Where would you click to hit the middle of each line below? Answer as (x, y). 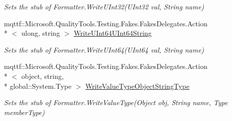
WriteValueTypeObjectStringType (137, 86)
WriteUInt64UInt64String (113, 33)
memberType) (24, 112)
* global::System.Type (38, 86)
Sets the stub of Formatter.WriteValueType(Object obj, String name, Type (116, 102)
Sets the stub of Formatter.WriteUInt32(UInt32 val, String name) (104, 6)
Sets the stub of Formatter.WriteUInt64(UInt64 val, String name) (104, 49)
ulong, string (41, 33)
